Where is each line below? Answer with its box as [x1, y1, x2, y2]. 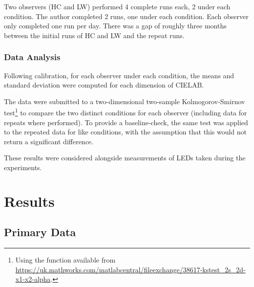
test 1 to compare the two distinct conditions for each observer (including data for [4, 106, 247, 118]
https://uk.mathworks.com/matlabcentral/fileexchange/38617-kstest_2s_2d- [15, 264, 246, 274]
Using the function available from [15, 255, 116, 265]
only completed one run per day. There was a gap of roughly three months [4, 21, 227, 31]
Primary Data [4, 224, 76, 240]
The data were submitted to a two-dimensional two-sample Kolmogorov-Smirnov [4, 96, 245, 106]
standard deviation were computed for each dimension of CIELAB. [4, 80, 204, 90]
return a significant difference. [4, 136, 93, 146]
